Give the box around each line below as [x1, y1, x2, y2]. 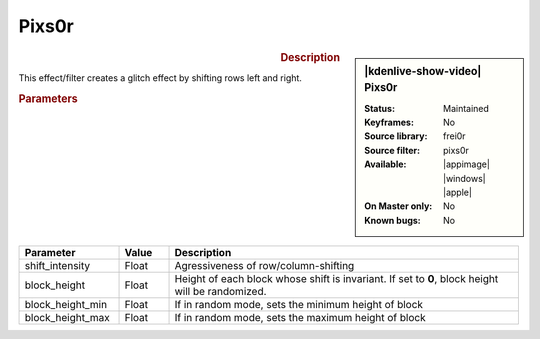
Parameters [18, 91, 79, 105]
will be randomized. [174, 285, 267, 299]
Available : [364, 158, 407, 170]
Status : [364, 102, 395, 114]
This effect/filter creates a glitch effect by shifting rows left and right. [18, 71, 302, 84]
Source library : [364, 130, 428, 142]
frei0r [443, 130, 466, 142]
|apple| [443, 186, 472, 199]
